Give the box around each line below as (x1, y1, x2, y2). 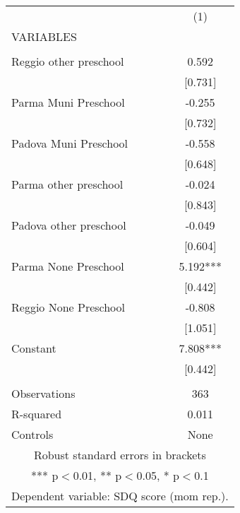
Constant (11, 340, 56, 356)
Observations (11, 385, 76, 401)
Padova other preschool (11, 217, 126, 233)
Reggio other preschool (11, 53, 124, 69)
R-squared (11, 406, 62, 422)
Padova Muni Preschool (11, 135, 128, 151)
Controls (11, 426, 54, 442)
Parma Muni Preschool (11, 94, 125, 110)
